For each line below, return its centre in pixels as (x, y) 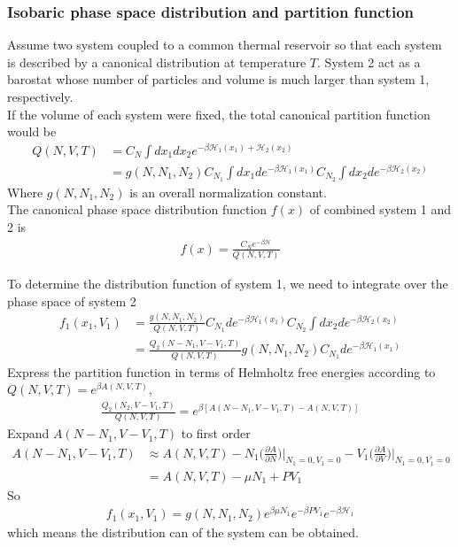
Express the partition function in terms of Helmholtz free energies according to (221, 371)
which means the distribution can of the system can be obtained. (183, 532)
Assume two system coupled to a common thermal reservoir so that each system (225, 45)
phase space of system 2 (72, 300)
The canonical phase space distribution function (137, 209)
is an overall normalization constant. (228, 192)
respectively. (40, 96)
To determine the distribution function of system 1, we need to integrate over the (228, 284)
